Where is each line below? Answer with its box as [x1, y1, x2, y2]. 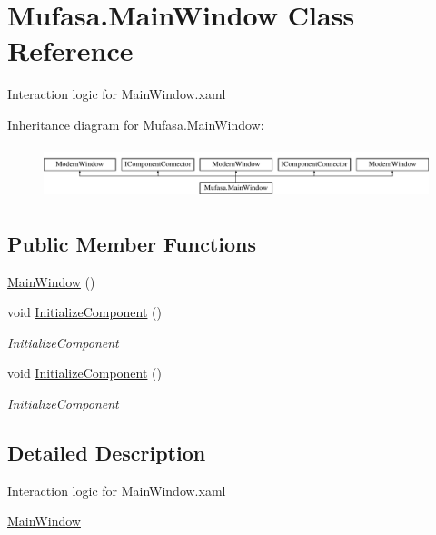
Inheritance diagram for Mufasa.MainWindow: [7, 114, 264, 134]
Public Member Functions [7, 229, 256, 257]
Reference [7, 32, 134, 69]
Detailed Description [7, 439, 206, 467]
